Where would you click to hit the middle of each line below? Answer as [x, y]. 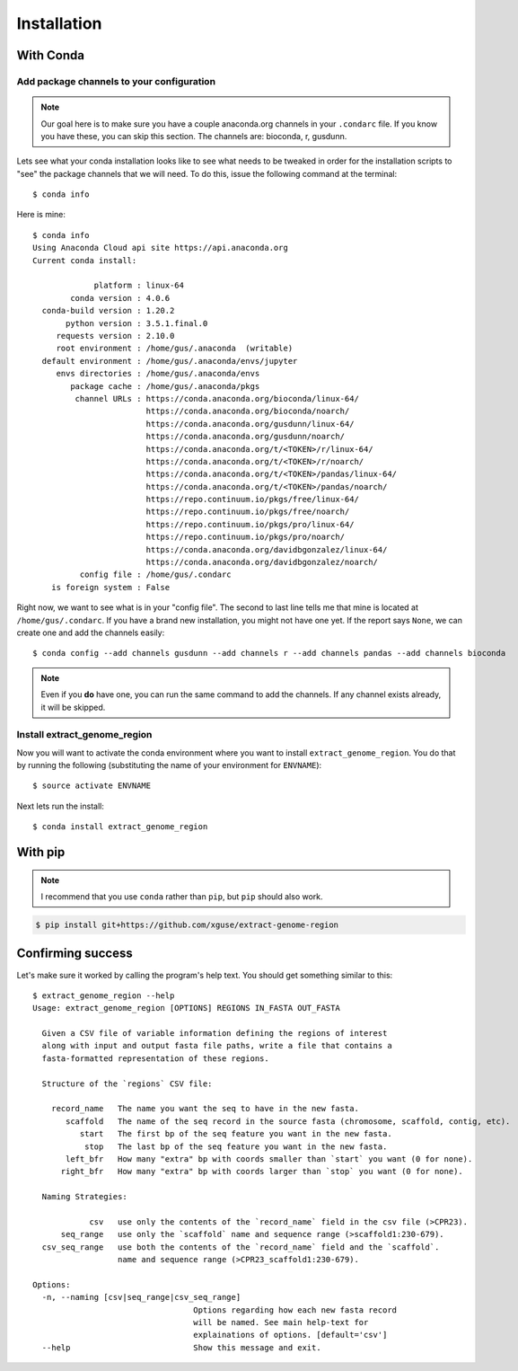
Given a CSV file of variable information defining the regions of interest [215, 1034]
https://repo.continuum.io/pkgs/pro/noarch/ [246, 537]
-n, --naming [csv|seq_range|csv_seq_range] [141, 1297]
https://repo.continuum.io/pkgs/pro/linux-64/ [250, 524]
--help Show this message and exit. [182, 1347]
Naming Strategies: [84, 1197]
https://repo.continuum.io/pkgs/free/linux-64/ [252, 500]
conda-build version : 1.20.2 [108, 311]
